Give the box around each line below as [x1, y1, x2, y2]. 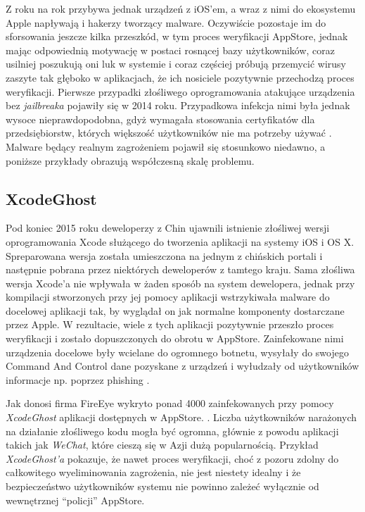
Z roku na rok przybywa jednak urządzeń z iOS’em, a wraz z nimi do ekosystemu [6, 1, 356, 15]
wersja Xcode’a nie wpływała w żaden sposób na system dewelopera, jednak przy [6, 275, 355, 290]
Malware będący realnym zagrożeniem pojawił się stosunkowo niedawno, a [6, 139, 326, 154]
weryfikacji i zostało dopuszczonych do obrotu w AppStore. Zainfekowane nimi [6, 331, 344, 346]
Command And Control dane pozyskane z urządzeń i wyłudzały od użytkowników [6, 358, 359, 373]
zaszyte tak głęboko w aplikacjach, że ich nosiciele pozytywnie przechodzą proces [6, 70, 354, 85]
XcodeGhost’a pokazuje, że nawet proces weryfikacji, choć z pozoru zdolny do [6, 451, 339, 466]
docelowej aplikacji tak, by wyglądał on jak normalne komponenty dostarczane [6, 303, 345, 318]
